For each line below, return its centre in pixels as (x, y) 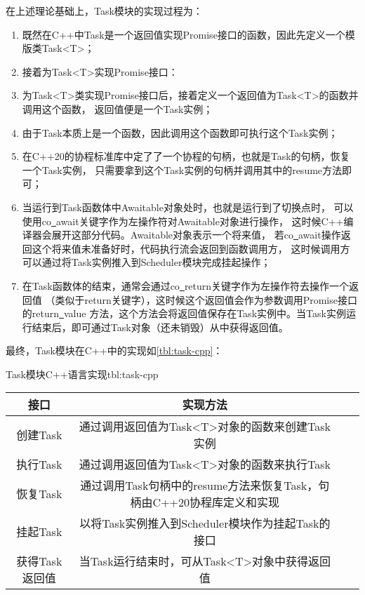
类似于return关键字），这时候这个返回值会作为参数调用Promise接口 (206, 299)
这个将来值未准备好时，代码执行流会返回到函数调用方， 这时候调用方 (191, 248)
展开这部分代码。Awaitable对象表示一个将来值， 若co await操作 (196, 235)
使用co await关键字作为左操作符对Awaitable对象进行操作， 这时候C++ (183, 221)
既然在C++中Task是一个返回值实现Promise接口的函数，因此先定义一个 (184, 34)
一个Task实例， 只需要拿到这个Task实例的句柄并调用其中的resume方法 (182, 169)
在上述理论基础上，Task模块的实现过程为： (104, 11)
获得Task (39, 561)
